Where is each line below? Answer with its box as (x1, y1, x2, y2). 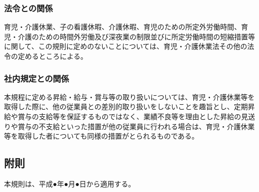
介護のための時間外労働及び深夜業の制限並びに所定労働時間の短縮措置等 (17, 31, 255, 41)
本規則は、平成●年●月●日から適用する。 (4, 178, 135, 189)
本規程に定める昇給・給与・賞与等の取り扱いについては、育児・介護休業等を (4, 91, 255, 102)
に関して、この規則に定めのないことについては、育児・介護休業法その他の (4, 41, 248, 51)
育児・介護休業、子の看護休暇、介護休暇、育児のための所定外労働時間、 (4, 21, 241, 32)
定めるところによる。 (17, 51, 88, 61)
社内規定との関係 (4, 72, 69, 84)
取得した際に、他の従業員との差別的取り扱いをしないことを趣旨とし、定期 (4, 101, 248, 112)
